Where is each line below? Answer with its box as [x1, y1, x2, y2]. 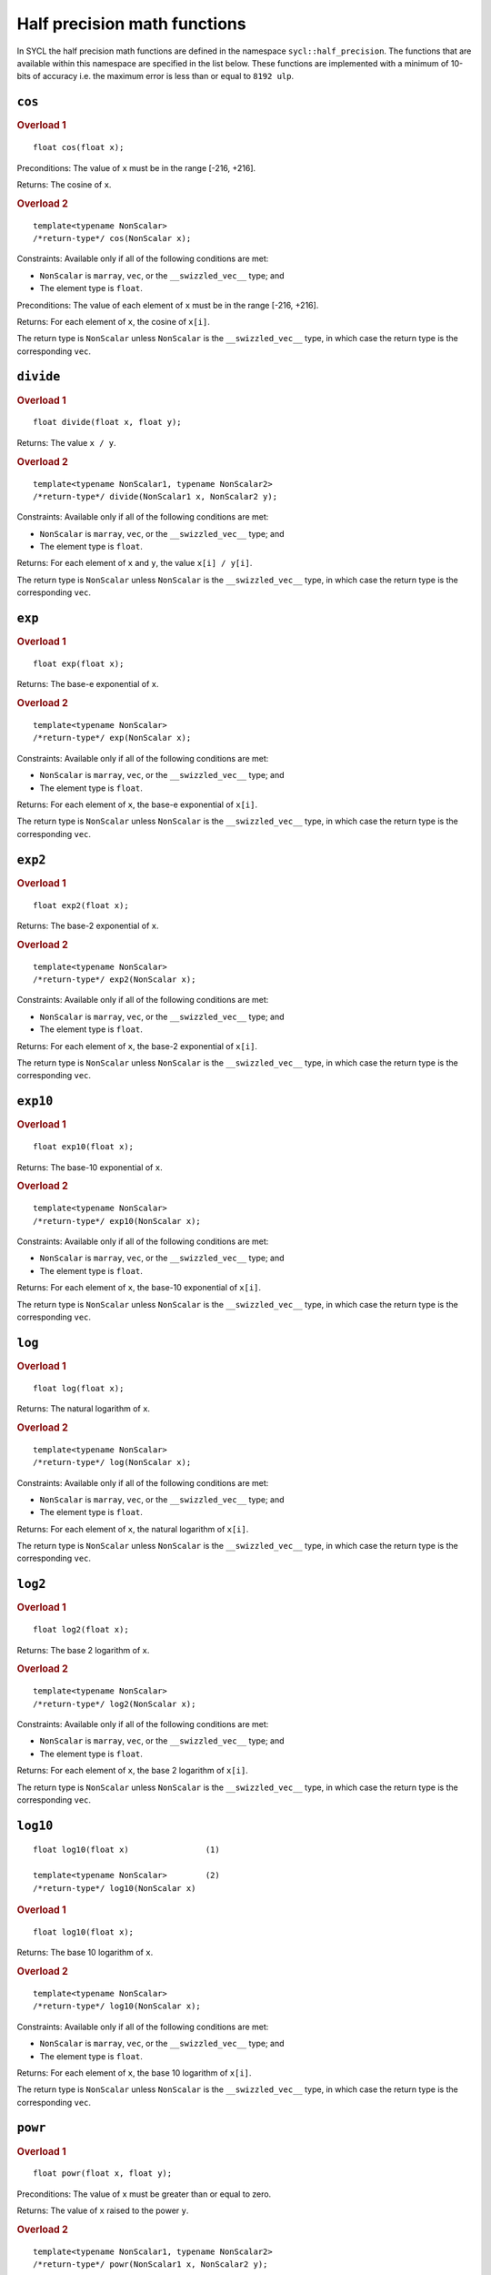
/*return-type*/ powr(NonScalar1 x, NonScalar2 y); [33, 2260, 268, 2270]
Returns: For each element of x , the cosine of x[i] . [16, 316, 211, 327]
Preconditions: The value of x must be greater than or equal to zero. [16, 2189, 272, 2199]
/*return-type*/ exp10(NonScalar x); [33, 1216, 202, 1226]
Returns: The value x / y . [16, 437, 116, 448]
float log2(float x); [33, 1624, 129, 1635]
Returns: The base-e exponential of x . [16, 679, 159, 690]
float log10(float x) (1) [33, 1845, 220, 1855]
